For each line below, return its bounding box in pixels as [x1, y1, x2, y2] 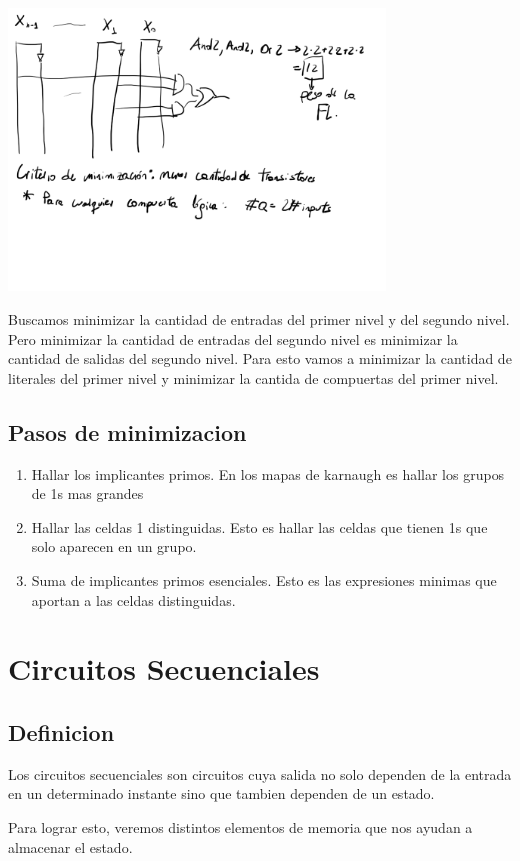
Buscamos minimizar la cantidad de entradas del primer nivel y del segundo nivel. [8, 309, 510, 330]
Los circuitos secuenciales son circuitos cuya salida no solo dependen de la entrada [8, 763, 512, 784]
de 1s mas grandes [31, 483, 144, 504]
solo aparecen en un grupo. [31, 536, 197, 557]
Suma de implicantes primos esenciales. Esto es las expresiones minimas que [31, 570, 497, 590]
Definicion [8, 716, 115, 747]
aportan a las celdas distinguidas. [31, 589, 236, 610]
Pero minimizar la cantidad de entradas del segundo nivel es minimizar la [8, 328, 458, 349]
